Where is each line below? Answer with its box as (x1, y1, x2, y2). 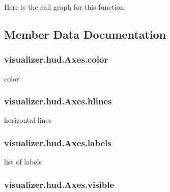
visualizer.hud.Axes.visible (4, 178, 115, 190)
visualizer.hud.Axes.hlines (4, 95, 112, 107)
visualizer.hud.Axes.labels (4, 136, 111, 149)
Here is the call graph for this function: (4, 2, 126, 12)
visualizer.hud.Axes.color (4, 53, 108, 66)
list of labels (4, 156, 42, 167)
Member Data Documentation (4, 26, 166, 42)
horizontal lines (4, 115, 52, 125)
